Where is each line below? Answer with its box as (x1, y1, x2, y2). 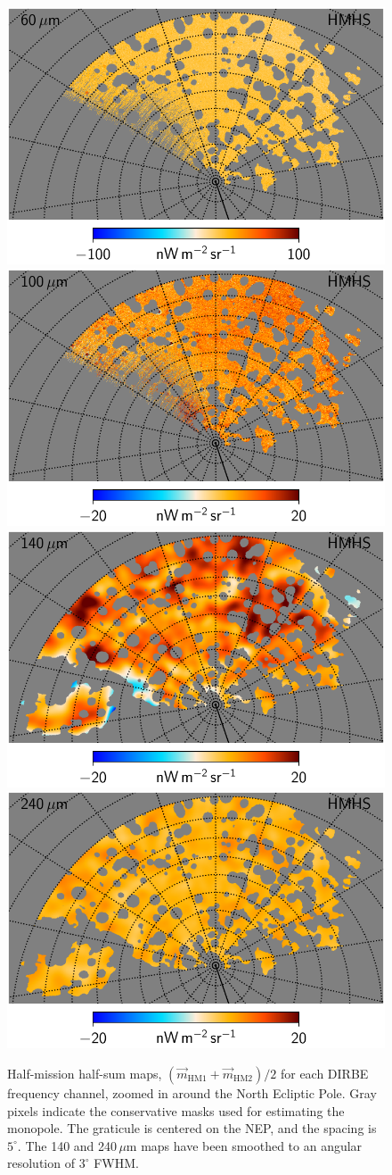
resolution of (7, 1154, 75, 1172)
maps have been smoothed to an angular (141, 1136, 363, 1154)
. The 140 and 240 (17, 1136, 118, 1154)
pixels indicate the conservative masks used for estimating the (7, 1101, 345, 1120)
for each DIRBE (280, 1064, 369, 1082)
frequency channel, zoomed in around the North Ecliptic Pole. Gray (7, 1084, 377, 1102)
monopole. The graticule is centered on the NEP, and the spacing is (7, 1119, 377, 1137)
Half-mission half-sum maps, (7, 1064, 162, 1082)
